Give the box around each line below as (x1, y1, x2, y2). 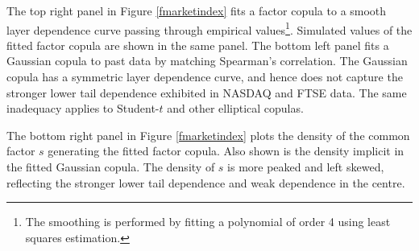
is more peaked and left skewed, (227, 158, 384, 175)
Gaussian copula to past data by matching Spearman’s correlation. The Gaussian (6, 52, 408, 69)
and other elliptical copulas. (167, 100, 304, 117)
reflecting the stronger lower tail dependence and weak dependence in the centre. (6, 174, 405, 191)
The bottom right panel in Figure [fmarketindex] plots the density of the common (6, 126, 410, 143)
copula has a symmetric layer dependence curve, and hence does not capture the (6, 68, 403, 85)
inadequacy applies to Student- (6, 100, 160, 117)
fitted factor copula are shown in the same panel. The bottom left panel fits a (6, 36, 389, 53)
